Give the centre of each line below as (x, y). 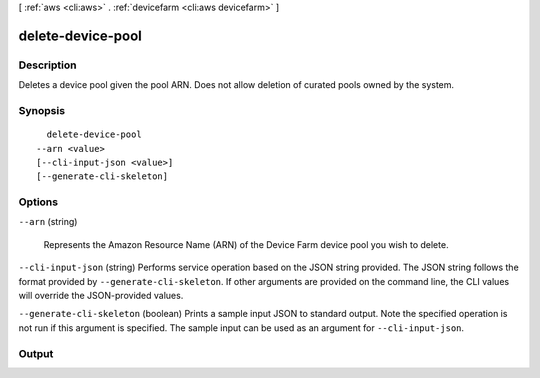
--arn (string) (48, 222)
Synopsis (41, 110)
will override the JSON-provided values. (101, 295)
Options (38, 202)
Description (47, 65)
